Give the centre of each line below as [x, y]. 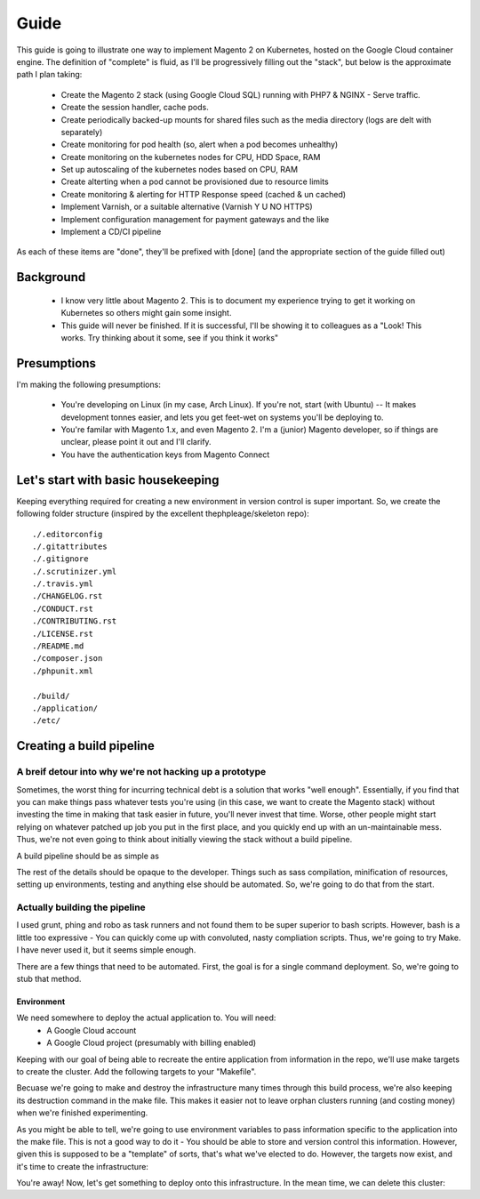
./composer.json [68, 659]
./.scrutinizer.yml [75, 571]
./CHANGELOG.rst [68, 596]
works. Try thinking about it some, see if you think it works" [170, 337]
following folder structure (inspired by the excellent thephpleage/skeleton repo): [163, 514]
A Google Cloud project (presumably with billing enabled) [152, 1043]
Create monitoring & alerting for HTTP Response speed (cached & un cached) [204, 194]
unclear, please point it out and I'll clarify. [136, 442]
